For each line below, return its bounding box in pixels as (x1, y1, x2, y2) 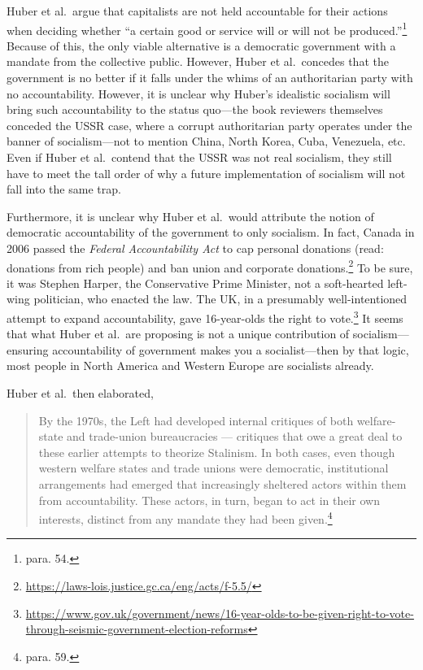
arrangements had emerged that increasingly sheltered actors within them (38, 476, 407, 492)
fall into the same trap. (7, 181, 121, 198)
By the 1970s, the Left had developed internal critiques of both (38, 411, 354, 429)
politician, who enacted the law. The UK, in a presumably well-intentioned (33, 290, 408, 307)
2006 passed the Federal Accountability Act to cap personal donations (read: (7, 239, 384, 256)
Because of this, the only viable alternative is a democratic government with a (7, 37, 396, 54)
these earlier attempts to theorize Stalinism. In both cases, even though (38, 443, 395, 460)
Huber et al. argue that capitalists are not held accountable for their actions (7, 2, 388, 19)
